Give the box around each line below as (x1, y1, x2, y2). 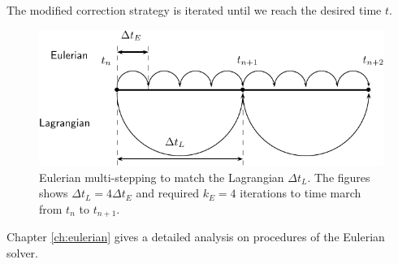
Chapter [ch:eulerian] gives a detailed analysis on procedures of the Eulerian (6, 228, 385, 245)
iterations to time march (240, 184, 361, 201)
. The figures (307, 168, 370, 185)
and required (136, 184, 199, 201)
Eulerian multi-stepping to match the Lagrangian (39, 168, 284, 185)
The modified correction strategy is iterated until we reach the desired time (6, 2, 382, 18)
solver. (6, 244, 39, 261)
